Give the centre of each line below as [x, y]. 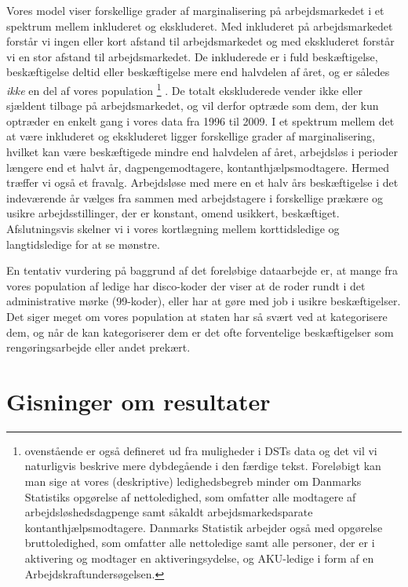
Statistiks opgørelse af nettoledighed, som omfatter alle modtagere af [190, 496]
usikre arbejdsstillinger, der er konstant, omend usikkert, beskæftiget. [173, 213]
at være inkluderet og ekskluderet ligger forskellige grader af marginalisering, [191, 136]
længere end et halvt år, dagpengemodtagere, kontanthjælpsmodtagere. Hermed [198, 167]
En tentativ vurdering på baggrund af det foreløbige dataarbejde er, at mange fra [202, 270]
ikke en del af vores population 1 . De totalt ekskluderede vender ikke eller [184, 89]
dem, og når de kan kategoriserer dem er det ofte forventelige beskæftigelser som [200, 332]
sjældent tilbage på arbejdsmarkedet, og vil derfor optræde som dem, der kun [193, 106]
